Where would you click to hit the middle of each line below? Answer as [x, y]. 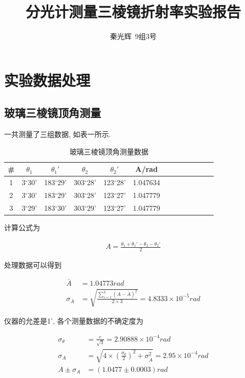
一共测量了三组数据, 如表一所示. [58, 134]
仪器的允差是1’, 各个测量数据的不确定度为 [74, 320]
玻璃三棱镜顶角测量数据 [109, 151]
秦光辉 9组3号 [133, 36]
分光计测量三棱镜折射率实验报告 [133, 12]
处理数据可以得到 [33, 265]
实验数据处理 [47, 80]
